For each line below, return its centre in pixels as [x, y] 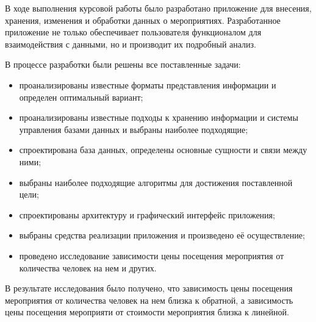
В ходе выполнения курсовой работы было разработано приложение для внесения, [158, 8]
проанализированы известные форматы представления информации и [148, 84]
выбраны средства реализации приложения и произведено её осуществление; [162, 235]
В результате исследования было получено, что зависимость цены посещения [149, 288]
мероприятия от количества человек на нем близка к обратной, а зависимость [149, 300]
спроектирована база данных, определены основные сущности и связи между [163, 150]
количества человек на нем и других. [88, 267]
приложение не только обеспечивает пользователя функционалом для [133, 32]
